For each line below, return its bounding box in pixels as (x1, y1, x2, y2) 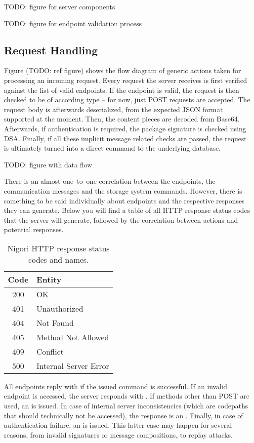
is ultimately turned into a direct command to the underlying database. (4, 143, 221, 153)
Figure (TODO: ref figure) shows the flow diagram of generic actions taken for (4, 65, 241, 76)
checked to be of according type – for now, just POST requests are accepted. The (4, 94, 250, 105)
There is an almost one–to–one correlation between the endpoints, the (4, 176, 215, 186)
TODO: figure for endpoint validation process (4, 18, 142, 28)
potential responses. (4, 224, 64, 235)
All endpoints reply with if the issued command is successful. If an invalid (4, 381, 227, 391)
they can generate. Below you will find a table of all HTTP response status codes (4, 205, 250, 215)
